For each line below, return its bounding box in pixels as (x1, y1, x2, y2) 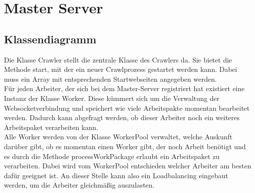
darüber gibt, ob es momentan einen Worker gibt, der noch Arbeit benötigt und (4, 141, 246, 151)
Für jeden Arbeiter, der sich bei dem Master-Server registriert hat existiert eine (4, 83, 245, 94)
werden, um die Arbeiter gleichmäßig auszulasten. (4, 180, 155, 190)
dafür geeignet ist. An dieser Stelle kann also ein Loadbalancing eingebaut (4, 170, 228, 180)
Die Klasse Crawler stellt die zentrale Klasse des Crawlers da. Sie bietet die (4, 54, 232, 64)
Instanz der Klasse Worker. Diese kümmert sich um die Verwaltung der (4, 93, 219, 103)
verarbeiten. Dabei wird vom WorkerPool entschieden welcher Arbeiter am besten (4, 161, 252, 171)
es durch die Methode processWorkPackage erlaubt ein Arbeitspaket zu (4, 151, 220, 161)
